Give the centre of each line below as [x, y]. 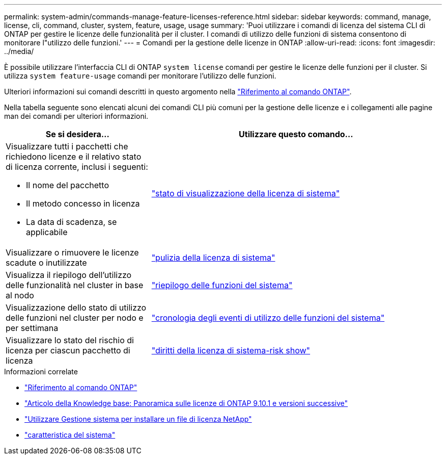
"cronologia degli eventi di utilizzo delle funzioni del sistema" [268, 318]
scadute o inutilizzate [46, 263]
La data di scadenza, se [72, 222]
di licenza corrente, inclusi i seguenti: [77, 167]
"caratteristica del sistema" [70, 435]
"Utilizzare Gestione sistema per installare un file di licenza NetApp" [138, 419]
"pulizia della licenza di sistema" [213, 258]
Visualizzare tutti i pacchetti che [67, 146]
